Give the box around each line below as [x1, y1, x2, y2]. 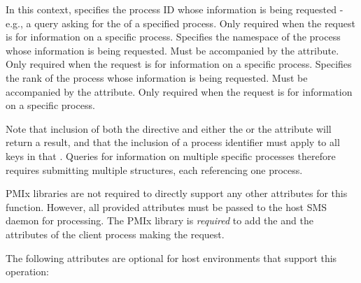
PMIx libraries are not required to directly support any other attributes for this [6, 186, 348, 201]
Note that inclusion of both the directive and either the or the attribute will [6, 121, 332, 136]
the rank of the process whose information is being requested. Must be [6, 70, 308, 85]
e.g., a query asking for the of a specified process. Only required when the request [6, 15, 355, 30]
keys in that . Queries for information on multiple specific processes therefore [6, 148, 336, 163]
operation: [6, 264, 49, 279]
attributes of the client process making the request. [6, 226, 225, 241]
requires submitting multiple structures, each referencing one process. [6, 162, 303, 177]
